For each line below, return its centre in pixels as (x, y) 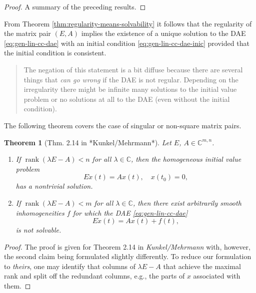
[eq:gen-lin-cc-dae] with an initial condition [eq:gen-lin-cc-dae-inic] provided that (127, 43)
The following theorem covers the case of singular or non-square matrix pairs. (123, 125)
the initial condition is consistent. (55, 53)
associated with (217, 276)
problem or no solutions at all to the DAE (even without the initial (127, 99)
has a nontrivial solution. (54, 186)
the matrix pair (27, 33)
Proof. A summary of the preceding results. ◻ (75, 6)
